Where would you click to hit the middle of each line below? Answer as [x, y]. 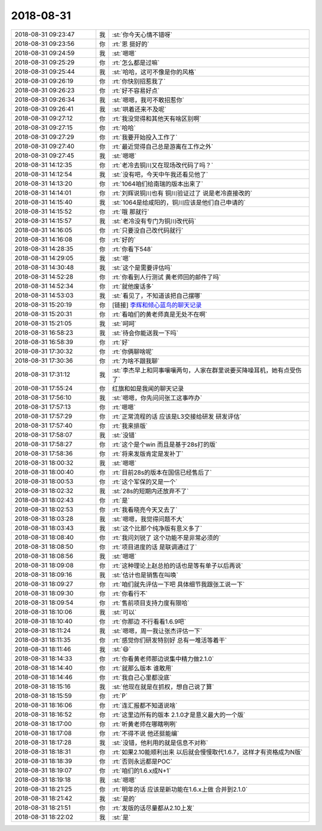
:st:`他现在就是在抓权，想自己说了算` [163, 687]
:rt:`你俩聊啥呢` [133, 351]
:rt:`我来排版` [130, 425]
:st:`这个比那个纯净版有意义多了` [157, 528]
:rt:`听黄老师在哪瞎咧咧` [145, 724]
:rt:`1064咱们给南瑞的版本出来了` [157, 184]
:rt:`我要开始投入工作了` [145, 137]
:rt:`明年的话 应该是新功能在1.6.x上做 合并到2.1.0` [180, 789]
